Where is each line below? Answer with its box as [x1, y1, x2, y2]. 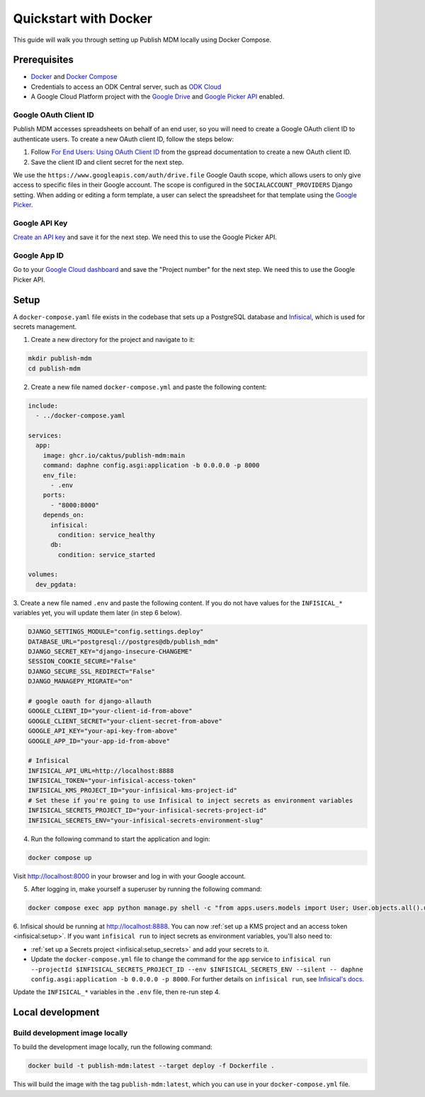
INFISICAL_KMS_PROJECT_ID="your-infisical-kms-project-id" [28, 786, 237, 795]
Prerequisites [13, 54, 74, 66]
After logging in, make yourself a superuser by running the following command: [30, 884, 262, 893]
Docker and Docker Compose [30, 72, 118, 81]
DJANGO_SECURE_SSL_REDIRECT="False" [28, 667, 156, 676]
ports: [42, 491, 66, 500]
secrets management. [13, 323, 77, 331]
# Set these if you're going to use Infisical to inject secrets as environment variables [28, 796, 353, 805]
